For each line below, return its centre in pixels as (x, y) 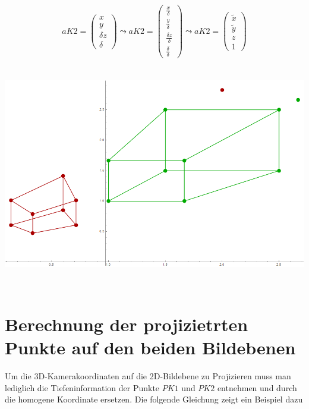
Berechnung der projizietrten (127, 324)
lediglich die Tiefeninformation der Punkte (82, 387)
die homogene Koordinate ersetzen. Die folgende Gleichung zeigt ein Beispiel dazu (154, 399)
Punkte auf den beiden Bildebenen (150, 347)
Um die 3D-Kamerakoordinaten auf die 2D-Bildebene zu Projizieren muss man (148, 376)
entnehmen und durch (257, 387)
